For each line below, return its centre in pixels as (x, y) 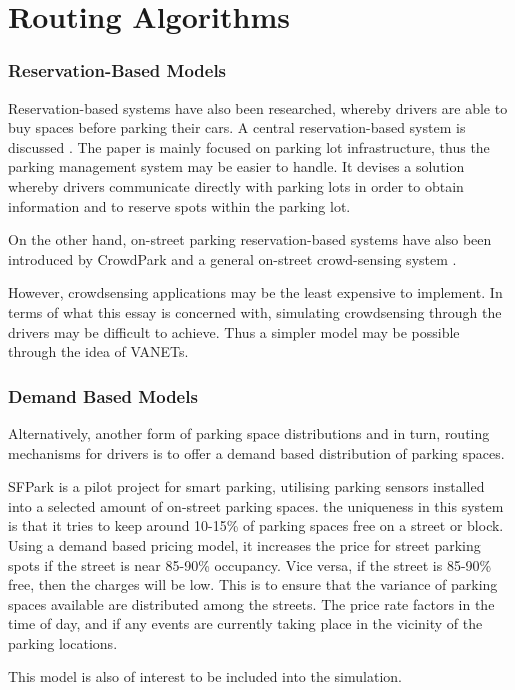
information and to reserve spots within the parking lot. (179, 205)
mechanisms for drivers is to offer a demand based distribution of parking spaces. (256, 452)
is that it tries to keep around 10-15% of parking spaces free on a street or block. (256, 525)
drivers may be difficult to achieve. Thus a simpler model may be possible (234, 331)
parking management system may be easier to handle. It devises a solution (236, 166)
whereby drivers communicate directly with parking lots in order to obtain (236, 185)
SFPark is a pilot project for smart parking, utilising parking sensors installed (246, 486)
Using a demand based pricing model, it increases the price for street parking (244, 544)
